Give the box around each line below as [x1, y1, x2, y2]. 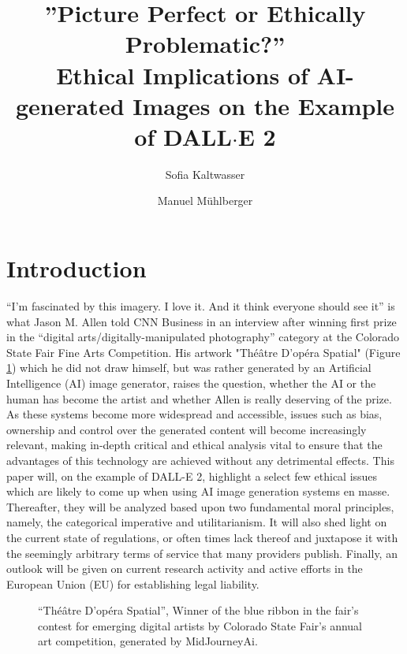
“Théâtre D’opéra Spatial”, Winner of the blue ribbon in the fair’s [38, 602, 359, 619]
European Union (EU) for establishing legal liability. [6, 575, 260, 592]
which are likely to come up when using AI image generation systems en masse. [6, 483, 390, 500]
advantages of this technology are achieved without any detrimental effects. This [6, 451, 394, 468]
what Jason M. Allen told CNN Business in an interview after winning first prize [6, 313, 397, 329]
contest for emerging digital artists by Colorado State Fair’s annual [38, 617, 362, 634]
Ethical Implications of [56, 58, 308, 91]
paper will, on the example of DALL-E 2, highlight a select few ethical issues [6, 467, 378, 484]
